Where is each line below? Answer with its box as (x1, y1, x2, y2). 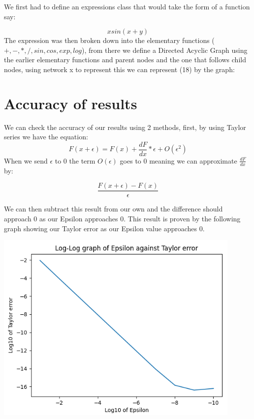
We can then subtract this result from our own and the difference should (4, 204, 223, 214)
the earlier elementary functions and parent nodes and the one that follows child (4, 54, 246, 65)
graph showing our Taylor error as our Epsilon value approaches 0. (4, 223, 205, 233)
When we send (4, 155, 48, 166)
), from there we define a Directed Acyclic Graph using (81, 44, 248, 55)
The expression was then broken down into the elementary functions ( (4, 35, 215, 45)
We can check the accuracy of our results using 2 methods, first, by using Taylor (4, 122, 246, 132)
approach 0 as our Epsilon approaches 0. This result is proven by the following (4, 213, 241, 224)
